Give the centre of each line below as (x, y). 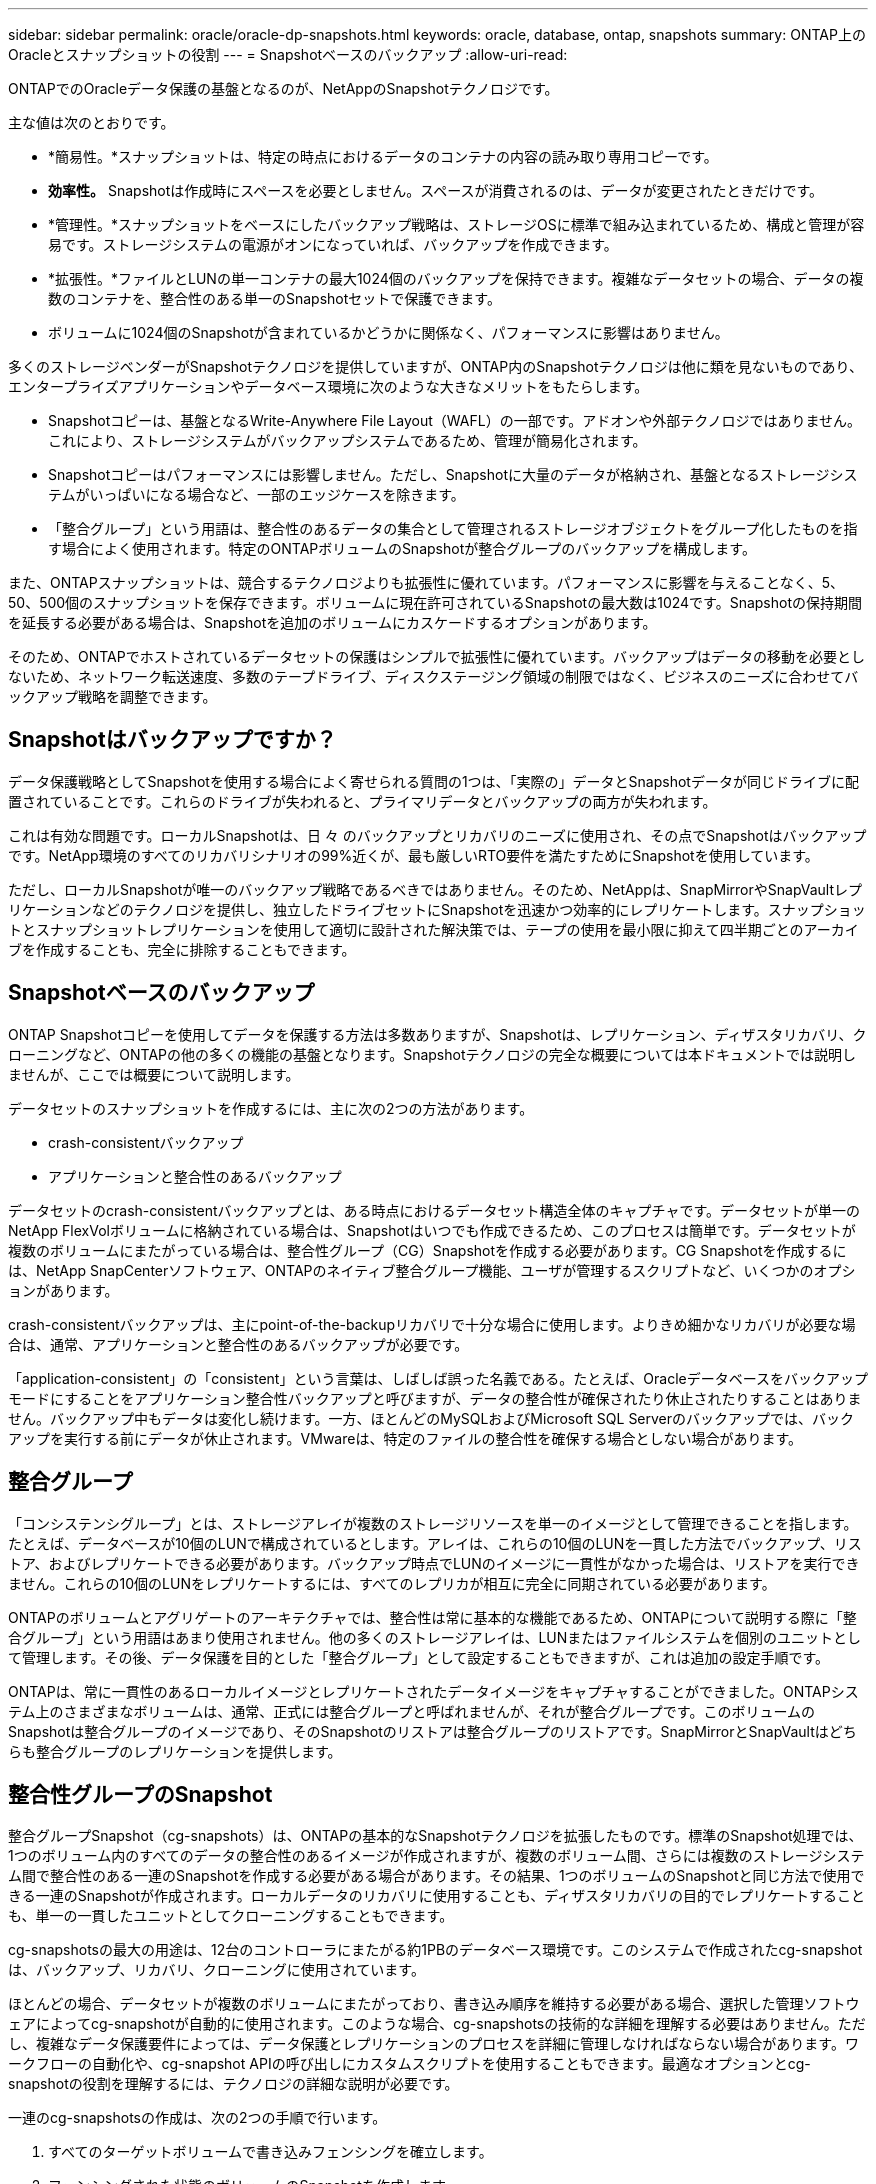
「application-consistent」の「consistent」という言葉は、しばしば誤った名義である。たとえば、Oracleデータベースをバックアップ (438, 1378)
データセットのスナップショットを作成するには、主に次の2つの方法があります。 (271, 1108)
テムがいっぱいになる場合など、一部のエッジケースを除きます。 (256, 494)
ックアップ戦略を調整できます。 (112, 696)
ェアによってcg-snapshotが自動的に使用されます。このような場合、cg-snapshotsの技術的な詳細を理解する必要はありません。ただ (437, 2024)
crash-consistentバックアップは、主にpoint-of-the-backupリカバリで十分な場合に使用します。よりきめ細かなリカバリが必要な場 (432, 1324)
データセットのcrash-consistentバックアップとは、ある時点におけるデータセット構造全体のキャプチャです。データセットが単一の (434, 1210)
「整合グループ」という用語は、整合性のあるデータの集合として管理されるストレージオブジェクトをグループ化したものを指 (453, 528)
